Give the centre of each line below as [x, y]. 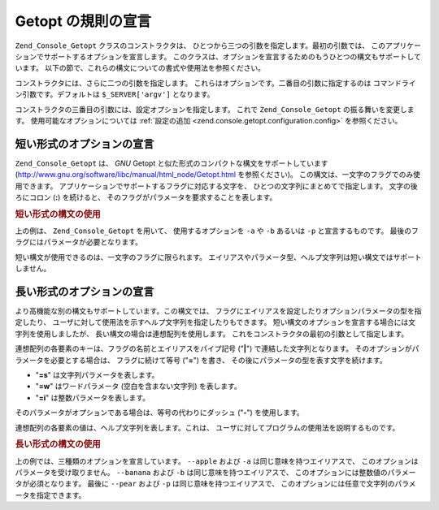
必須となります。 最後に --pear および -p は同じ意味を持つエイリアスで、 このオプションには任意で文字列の [212, 484]
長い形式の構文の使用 [58, 444]
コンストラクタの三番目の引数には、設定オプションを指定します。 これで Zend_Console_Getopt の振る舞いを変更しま [215, 109]
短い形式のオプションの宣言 [85, 143]
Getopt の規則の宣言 [83, 21]
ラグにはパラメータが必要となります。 [78, 242]
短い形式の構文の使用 [58, 214]
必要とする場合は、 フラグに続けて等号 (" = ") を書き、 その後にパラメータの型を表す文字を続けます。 [218, 360]
